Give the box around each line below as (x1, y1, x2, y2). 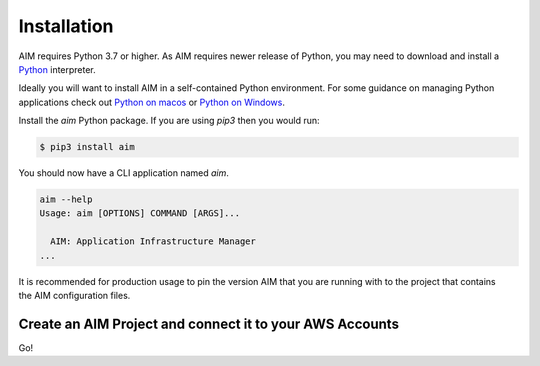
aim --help (39, 194, 93, 205)
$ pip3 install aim (39, 141, 135, 153)
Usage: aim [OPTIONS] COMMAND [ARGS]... (39, 208, 240, 219)
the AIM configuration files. (18, 290, 131, 301)
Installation (18, 15, 114, 37)
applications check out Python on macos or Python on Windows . (18, 96, 285, 108)
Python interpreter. (18, 63, 97, 75)
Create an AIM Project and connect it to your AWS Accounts (18, 315, 400, 332)
